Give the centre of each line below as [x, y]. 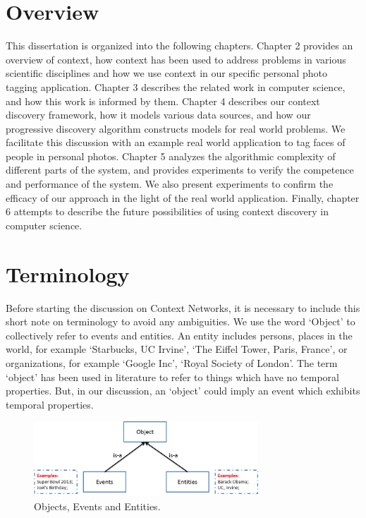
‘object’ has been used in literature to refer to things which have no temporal [172, 377]
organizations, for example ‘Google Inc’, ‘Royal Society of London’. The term [172, 362]
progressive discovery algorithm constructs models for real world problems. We [176, 128]
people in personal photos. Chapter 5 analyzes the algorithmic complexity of [171, 156]
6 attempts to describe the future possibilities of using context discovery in [167, 211]
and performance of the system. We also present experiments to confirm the [170, 184]
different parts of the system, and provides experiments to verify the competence [180, 170]
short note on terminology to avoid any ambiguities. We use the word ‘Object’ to [181, 321]
